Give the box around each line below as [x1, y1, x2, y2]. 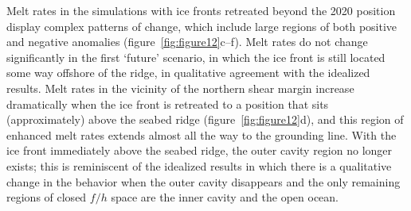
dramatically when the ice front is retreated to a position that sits [6, 95, 329, 112]
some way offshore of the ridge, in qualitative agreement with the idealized [6, 64, 370, 81]
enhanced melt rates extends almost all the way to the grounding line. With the [6, 126, 397, 143]
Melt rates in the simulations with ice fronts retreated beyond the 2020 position [6, 2, 396, 18]
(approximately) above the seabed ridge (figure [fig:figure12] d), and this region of [6, 111, 404, 128]
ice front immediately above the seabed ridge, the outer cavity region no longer [6, 142, 393, 159]
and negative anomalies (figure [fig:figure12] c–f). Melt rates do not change [6, 33, 368, 50]
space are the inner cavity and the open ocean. [111, 189, 339, 205]
